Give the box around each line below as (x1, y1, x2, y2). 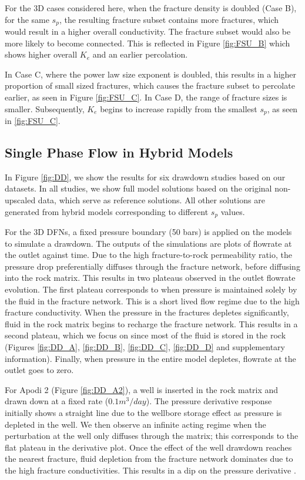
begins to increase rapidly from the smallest (100, 102, 257, 115)
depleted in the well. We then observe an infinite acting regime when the (5, 418, 266, 430)
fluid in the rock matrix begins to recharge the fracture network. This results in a (5, 317, 298, 330)
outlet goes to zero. (5, 364, 74, 376)
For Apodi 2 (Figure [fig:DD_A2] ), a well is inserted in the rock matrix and (5, 383, 279, 395)
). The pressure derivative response (146, 395, 272, 407)
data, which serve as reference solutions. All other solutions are (38, 194, 265, 206)
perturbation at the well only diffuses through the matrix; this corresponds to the (5, 429, 299, 442)
